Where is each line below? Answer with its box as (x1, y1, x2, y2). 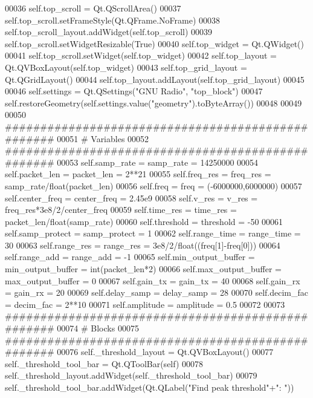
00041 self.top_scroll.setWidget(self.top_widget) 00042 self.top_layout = (5, 49, 277, 62)
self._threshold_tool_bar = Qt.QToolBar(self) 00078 (5, 357, 204, 370)
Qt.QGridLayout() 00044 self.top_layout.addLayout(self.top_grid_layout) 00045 (5, 73, 305, 85)
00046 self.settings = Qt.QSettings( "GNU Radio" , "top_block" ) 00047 (5, 85, 263, 97)
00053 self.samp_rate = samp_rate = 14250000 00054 (57, 155, 259, 168)
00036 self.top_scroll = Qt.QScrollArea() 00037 (5, 2, 181, 14)
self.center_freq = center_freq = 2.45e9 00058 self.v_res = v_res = (5, 191, 258, 204)
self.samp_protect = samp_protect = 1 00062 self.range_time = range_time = (5, 227, 301, 240)
